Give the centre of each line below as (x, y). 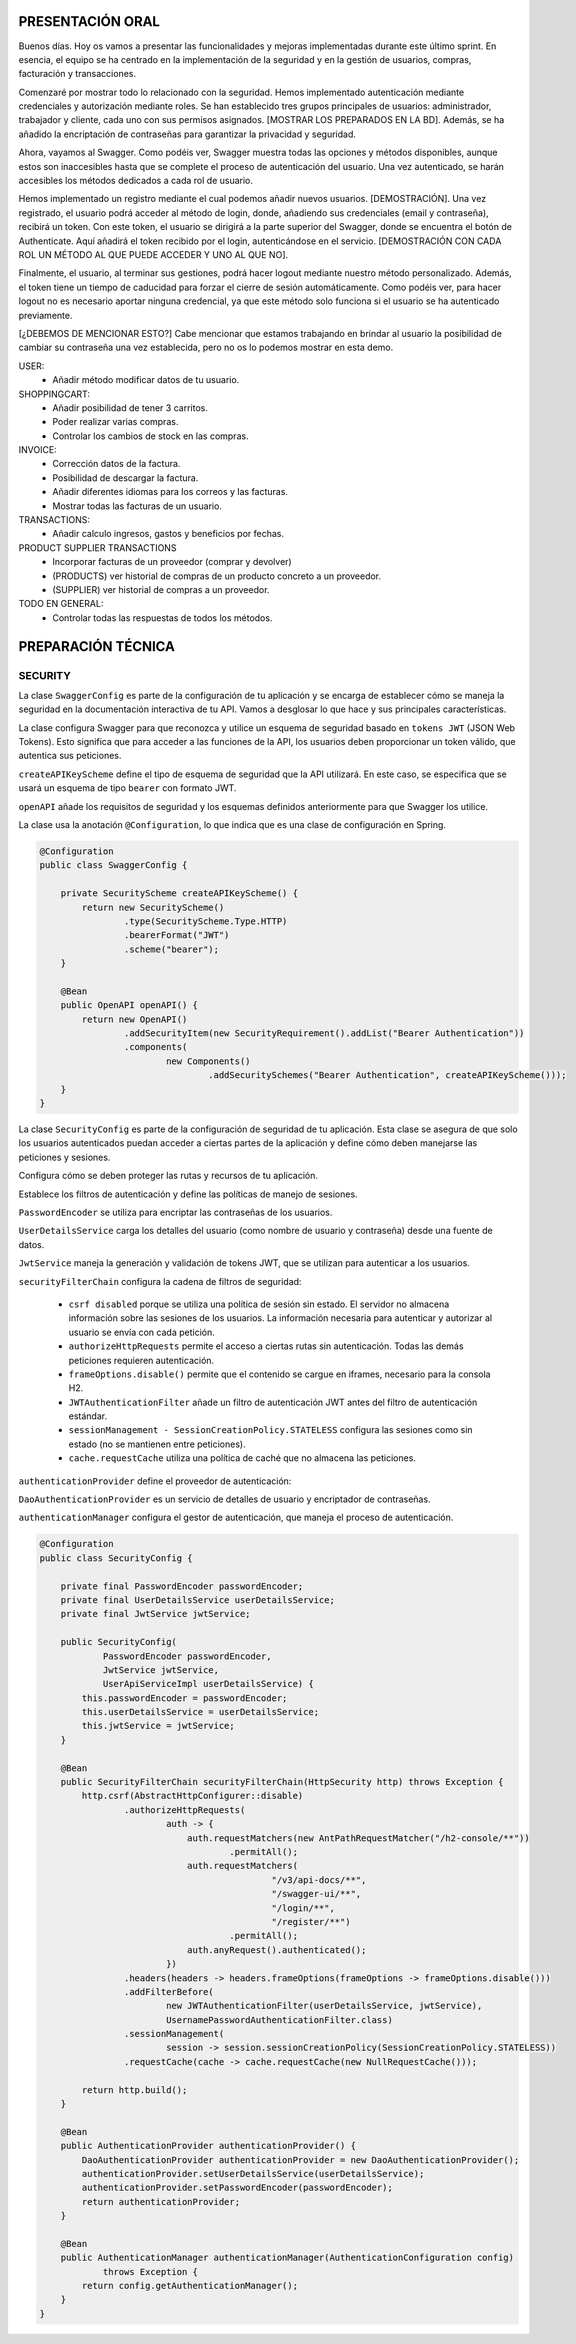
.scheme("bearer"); (171, 949)
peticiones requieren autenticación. (141, 1360)
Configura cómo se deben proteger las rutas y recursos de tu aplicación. (168, 1176)
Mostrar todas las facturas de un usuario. (137, 506)
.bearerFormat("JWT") (176, 935)
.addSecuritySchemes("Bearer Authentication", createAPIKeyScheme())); (387, 1075)
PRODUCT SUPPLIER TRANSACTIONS (97, 547)
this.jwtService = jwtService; (158, 1726)
